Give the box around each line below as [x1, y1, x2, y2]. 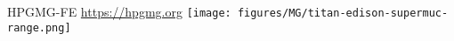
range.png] [7, 21, 71, 34]
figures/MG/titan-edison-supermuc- [237, 7, 449, 19]
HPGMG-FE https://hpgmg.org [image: [7, 3, 231, 20]
